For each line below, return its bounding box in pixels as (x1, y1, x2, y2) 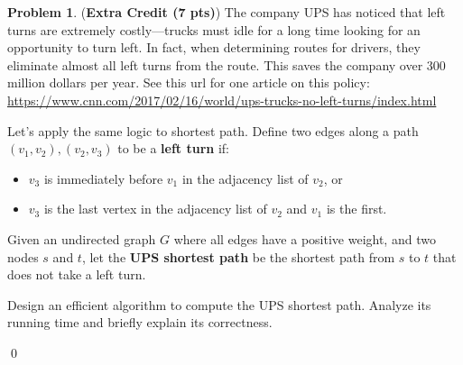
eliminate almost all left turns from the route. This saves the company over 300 (7, 55, 446, 74)
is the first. (326, 199, 387, 218)
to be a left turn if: (117, 139, 229, 158)
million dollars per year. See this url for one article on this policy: (7, 73, 370, 92)
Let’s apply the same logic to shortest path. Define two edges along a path (7, 121, 419, 140)
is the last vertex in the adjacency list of (43, 199, 267, 218)
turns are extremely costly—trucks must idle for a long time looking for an (7, 20, 421, 39)
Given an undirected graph (7, 229, 156, 248)
